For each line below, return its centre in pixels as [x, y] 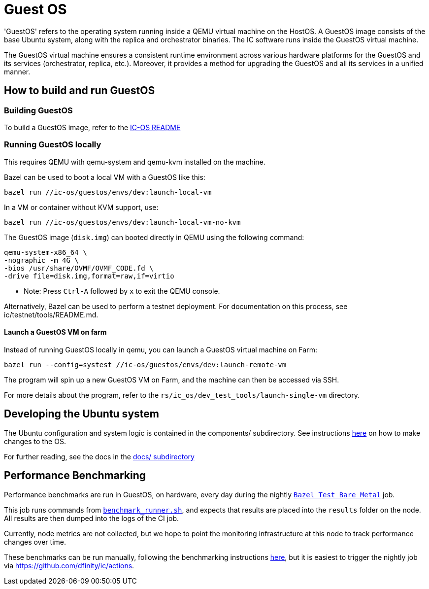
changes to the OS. [35, 441]
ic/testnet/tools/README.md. [51, 314]
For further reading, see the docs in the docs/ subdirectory [99, 456]
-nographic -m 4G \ [41, 260]
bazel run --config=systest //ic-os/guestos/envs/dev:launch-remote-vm [145, 364]
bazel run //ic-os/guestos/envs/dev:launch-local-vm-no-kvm [122, 222]
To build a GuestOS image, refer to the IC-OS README [92, 127]
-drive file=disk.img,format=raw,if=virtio [89, 276]
